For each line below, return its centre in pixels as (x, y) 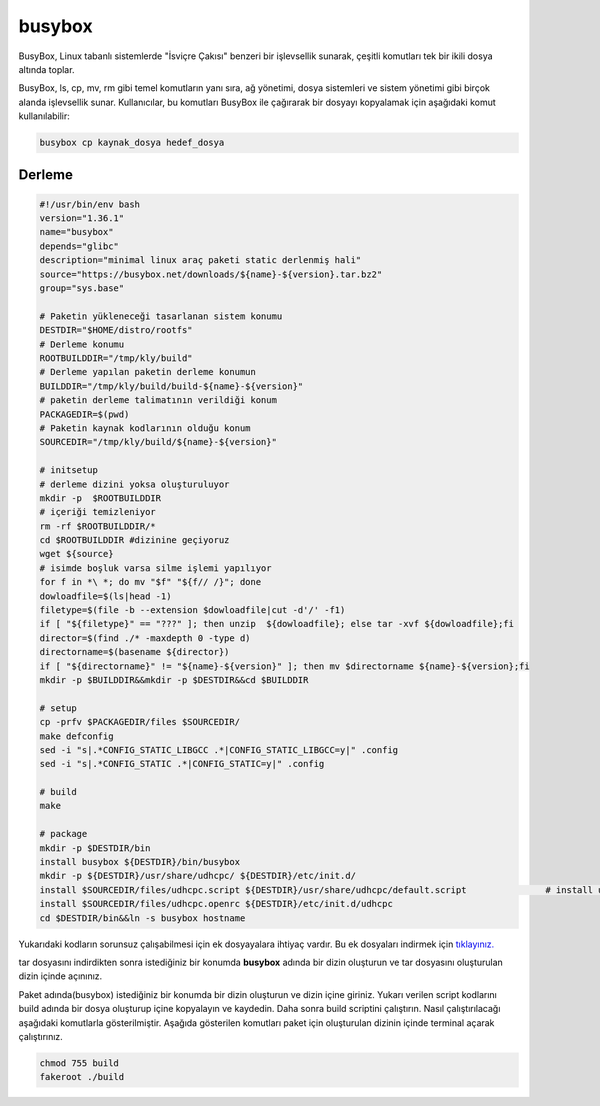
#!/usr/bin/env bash (89, 204)
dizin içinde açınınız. (60, 976)
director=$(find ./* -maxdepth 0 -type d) (145, 638)
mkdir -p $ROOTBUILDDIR (100, 498)
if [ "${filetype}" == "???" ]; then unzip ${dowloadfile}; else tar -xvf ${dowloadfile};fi (277, 624)
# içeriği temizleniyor (98, 512)
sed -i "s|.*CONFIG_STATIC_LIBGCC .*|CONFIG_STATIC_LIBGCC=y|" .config (219, 749)
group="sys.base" (82, 288)
